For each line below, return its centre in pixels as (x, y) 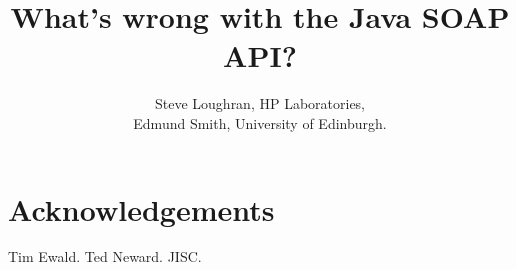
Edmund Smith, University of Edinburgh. (260, 122)
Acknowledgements (141, 208)
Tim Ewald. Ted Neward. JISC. (105, 256)
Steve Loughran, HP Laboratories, (260, 103)
